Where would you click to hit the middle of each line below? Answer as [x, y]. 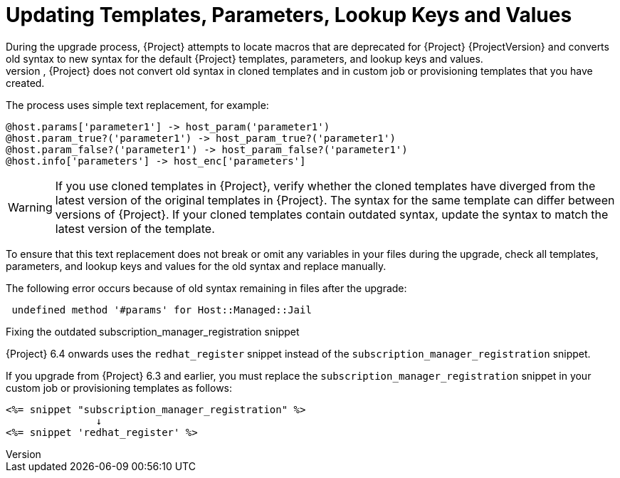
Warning [30, 207]
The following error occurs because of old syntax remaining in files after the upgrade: [206, 288]
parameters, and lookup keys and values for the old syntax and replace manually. [196, 266]
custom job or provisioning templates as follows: [119, 388]
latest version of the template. [135, 228]
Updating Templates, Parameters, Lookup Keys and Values [289, 15]
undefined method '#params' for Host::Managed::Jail [162, 310]
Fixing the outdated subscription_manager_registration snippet [153, 331]
